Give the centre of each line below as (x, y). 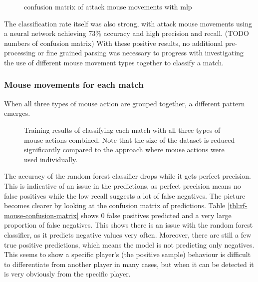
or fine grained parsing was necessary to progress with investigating (141, 53)
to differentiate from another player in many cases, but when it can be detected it (129, 264)
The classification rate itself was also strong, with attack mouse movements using (128, 23)
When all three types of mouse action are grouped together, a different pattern (125, 103)
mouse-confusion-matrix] (41, 215)
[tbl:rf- (238, 205)
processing (20, 53)
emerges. (17, 113)
